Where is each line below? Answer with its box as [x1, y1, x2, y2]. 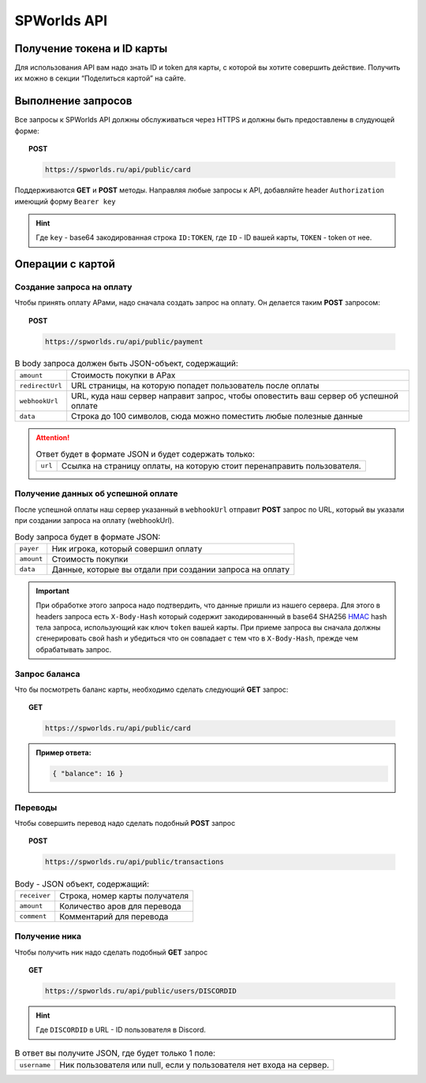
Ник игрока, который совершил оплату [51, 543, 203, 554]
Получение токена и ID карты [14, 42, 168, 55]
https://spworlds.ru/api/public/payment [44, 337, 204, 346]
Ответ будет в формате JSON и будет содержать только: [35, 448, 256, 459]
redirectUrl [19, 381, 62, 390]
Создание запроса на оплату [14, 282, 133, 293]
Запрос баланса [14, 668, 80, 679]
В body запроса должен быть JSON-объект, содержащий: [14, 357, 238, 368]
